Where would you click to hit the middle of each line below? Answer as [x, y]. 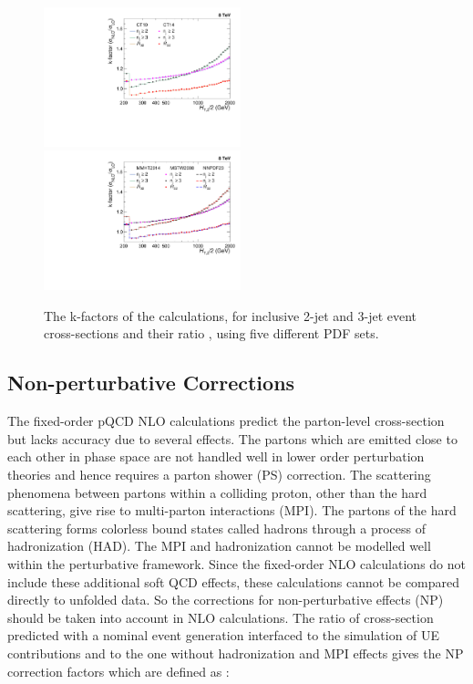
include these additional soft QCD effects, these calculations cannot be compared [234, 581]
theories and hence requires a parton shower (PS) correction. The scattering [219, 474]
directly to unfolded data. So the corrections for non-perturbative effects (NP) [226, 600]
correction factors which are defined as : [118, 671]
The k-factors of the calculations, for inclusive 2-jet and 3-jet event [231, 315]
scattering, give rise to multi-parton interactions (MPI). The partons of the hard [232, 510]
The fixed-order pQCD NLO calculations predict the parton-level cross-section [226, 421]
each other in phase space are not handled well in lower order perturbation [216, 456]
